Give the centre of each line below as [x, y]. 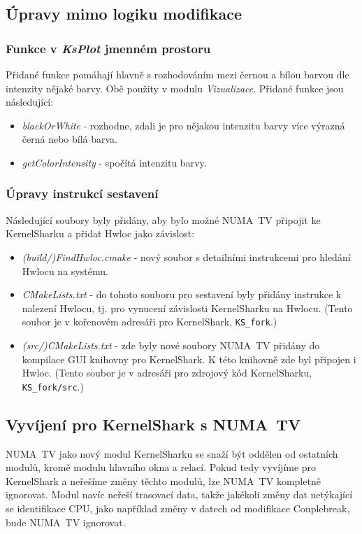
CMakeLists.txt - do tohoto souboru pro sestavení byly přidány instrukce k [182, 294]
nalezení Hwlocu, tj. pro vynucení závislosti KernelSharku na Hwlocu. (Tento [187, 308]
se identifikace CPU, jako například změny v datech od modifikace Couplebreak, [178, 508]
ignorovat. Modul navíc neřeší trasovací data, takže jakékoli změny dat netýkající [179, 494]
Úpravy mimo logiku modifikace [124, 14]
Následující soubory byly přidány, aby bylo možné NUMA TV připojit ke [163, 219]
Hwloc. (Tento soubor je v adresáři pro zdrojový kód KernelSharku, [167, 373]
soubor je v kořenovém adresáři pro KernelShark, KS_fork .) [150, 322]
